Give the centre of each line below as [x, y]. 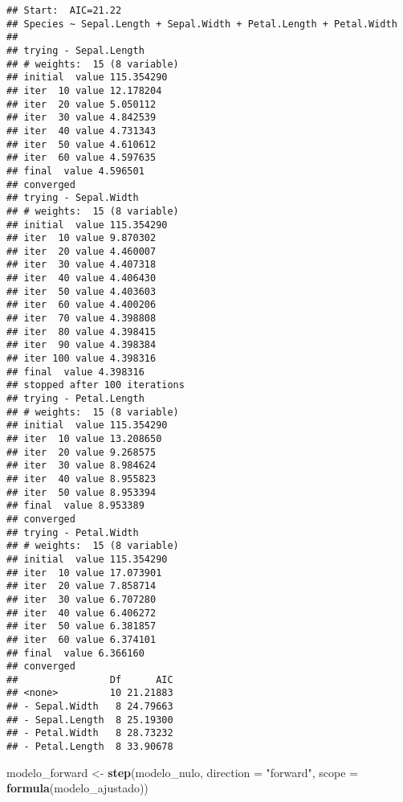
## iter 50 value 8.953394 [81, 492]
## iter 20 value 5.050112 [81, 104]
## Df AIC [90, 679]
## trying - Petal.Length [75, 399]
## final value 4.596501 [75, 171]
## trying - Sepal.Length [75, 50]
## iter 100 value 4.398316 [81, 359]
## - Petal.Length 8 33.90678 [90, 747]
